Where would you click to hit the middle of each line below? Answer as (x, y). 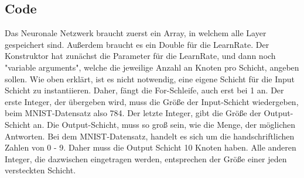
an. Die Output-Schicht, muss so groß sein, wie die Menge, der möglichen (164, 124)
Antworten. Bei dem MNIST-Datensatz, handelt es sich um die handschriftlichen (150, 136)
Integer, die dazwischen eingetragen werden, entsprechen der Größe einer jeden (146, 158)
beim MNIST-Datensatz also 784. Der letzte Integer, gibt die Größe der (133, 113)
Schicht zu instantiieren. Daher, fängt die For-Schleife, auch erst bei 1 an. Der (144, 90)
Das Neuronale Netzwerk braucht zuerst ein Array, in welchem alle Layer (136, 33)
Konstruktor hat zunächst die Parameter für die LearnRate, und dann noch (140, 56)
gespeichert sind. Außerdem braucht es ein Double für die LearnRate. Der (137, 44)
